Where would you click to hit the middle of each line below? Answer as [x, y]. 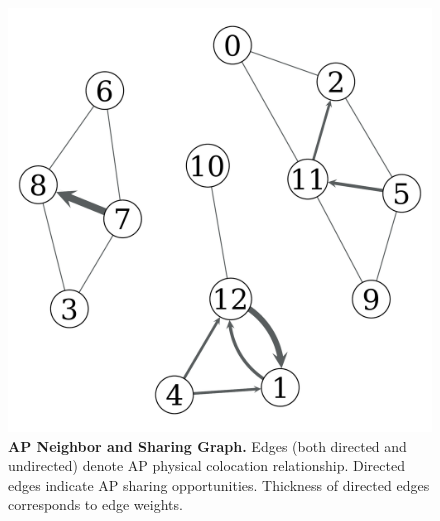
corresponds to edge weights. [95, 504]
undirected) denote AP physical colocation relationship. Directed [206, 465]
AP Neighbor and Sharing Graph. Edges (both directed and [207, 445]
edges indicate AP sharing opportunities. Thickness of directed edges [219, 484]
